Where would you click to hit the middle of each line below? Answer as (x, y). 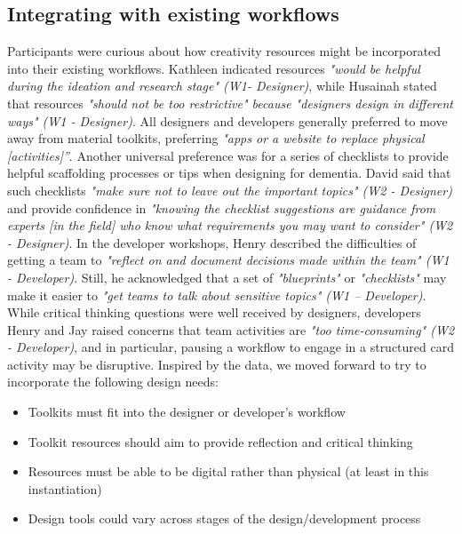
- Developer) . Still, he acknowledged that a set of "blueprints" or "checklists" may (227, 277)
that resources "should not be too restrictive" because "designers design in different (230, 103)
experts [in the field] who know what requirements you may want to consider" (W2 (230, 225)
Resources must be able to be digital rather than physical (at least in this (228, 471)
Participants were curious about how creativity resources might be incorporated (224, 51)
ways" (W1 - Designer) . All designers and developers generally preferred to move (227, 120)
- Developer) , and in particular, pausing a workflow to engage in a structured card (231, 347)
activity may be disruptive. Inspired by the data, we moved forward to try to (217, 364)
